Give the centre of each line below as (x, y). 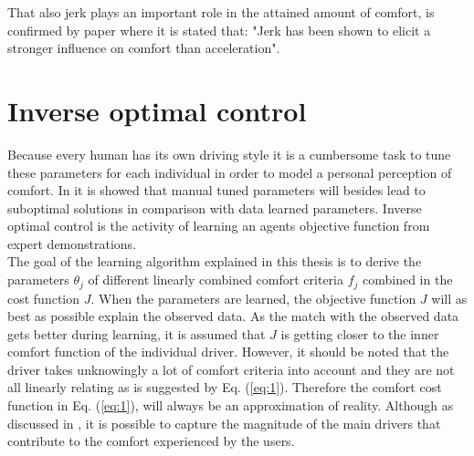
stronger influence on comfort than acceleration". (144, 48)
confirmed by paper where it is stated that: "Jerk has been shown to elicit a (219, 30)
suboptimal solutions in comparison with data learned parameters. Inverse (215, 207)
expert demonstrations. (72, 243)
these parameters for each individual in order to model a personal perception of (230, 172)
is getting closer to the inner (360, 333)
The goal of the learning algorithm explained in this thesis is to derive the (215, 261)
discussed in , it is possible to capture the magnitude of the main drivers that (224, 423)
